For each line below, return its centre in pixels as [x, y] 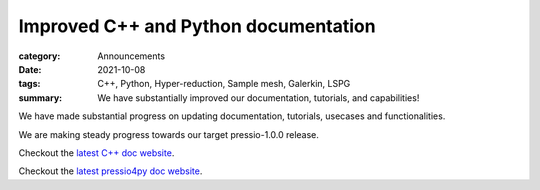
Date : [30, 69]
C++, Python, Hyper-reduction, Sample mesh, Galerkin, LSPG [224, 84]
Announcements [131, 56]
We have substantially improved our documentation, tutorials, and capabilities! [258, 97]
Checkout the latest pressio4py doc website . [110, 171]
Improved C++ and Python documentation [197, 26]
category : [39, 56]
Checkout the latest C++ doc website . [96, 152]
